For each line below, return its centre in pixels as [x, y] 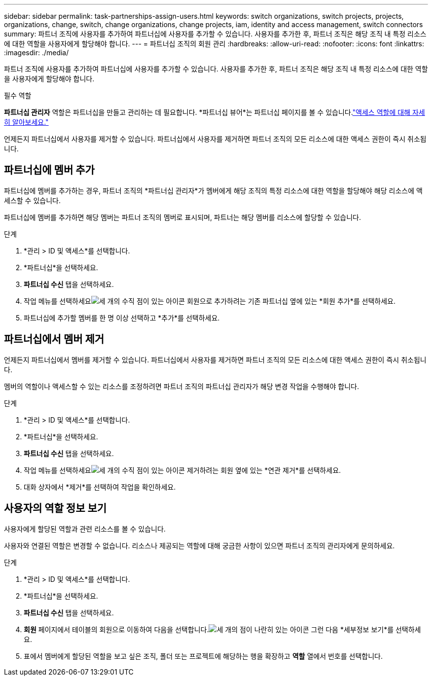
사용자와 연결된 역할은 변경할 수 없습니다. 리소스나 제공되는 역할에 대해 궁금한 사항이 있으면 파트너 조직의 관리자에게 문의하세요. [199, 545]
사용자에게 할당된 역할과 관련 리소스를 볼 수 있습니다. [85, 529]
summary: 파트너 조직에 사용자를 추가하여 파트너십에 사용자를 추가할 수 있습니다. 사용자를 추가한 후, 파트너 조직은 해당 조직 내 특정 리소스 [215, 34]
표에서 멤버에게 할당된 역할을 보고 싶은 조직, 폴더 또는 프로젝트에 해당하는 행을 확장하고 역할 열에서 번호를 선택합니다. [203, 656]
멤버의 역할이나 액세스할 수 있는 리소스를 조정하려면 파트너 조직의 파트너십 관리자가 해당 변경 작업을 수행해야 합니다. [181, 386]
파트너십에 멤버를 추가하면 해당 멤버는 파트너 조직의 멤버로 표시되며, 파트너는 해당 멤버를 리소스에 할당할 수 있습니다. [183, 217]
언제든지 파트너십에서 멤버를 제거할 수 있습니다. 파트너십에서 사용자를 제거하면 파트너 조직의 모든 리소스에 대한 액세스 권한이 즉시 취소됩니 [215, 359]
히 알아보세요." [26, 122]
